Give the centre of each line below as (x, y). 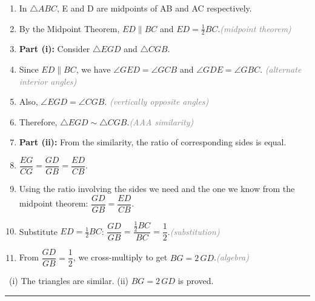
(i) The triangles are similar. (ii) (69, 281)
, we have (93, 69)
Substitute (38, 231)
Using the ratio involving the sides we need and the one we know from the (157, 189)
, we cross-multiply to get (120, 257)
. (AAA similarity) (160, 121)
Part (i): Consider (55, 49)
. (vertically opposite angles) (157, 101)
